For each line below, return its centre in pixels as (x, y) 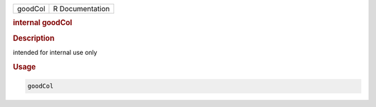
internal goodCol (42, 23)
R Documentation (81, 9)
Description (34, 38)
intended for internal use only (55, 52)
